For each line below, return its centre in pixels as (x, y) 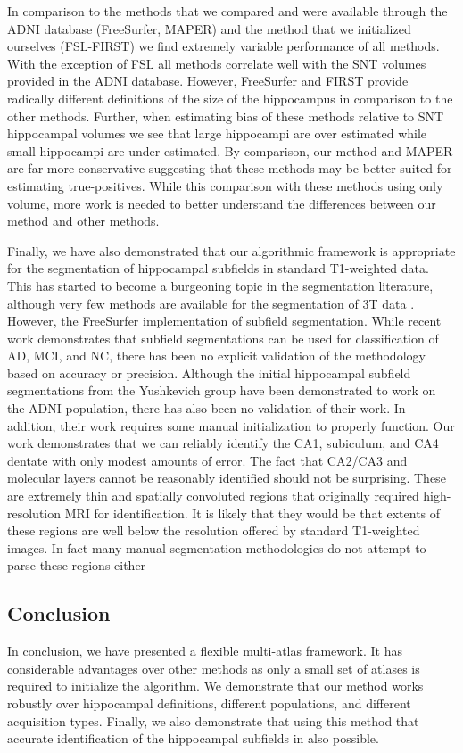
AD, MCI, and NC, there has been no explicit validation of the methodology (216, 356)
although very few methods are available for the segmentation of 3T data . (211, 303)
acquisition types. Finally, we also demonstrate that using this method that (213, 720)
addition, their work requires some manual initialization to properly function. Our (231, 425)
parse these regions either (77, 565)
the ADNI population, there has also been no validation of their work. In (207, 408)
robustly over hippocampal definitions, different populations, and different (209, 703)
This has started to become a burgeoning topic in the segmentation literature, (220, 285)
